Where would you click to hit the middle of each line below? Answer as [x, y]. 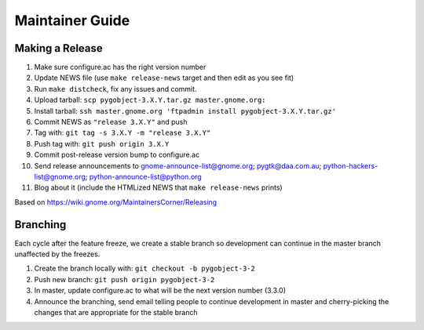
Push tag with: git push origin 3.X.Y [102, 143]
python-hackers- [351, 165]
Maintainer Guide [72, 20]
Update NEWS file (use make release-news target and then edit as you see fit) [164, 78]
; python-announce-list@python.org [143, 176]
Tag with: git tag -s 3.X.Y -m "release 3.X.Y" [122, 132]
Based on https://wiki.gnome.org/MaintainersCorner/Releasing [116, 202]
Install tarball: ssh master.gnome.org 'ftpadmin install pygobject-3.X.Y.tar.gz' [185, 111]
